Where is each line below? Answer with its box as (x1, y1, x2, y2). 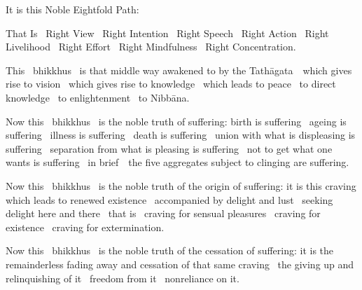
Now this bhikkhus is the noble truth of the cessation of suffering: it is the (6, 243, 334, 258)
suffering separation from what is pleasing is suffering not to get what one (6, 141, 333, 156)
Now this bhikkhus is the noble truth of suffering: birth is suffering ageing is (6, 113, 347, 128)
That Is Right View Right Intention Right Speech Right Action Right (6, 25, 329, 40)
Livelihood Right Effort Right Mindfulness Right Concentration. (6, 39, 296, 54)
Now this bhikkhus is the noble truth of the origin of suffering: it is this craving (6, 178, 356, 193)
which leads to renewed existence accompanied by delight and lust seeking (6, 192, 333, 207)
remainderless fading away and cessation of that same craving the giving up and (6, 256, 354, 271)
